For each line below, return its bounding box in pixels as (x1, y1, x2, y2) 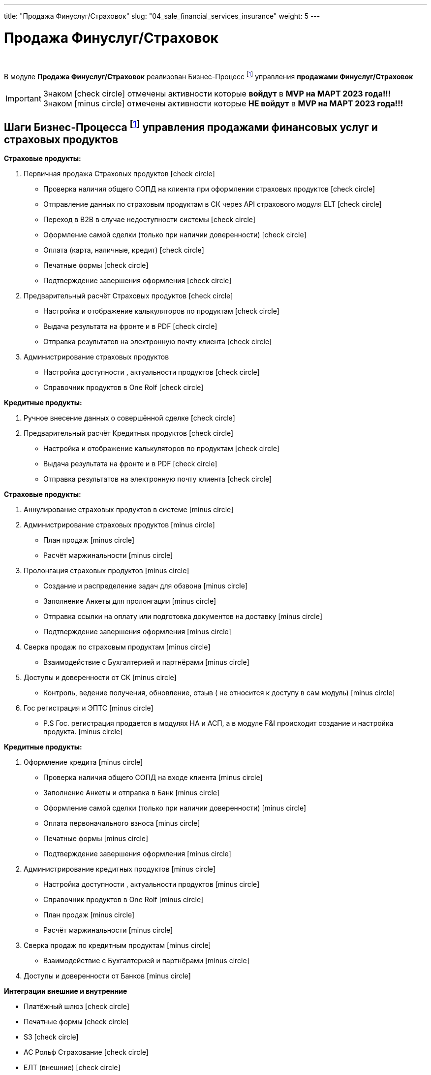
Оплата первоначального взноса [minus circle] (43, 819, 200, 827)
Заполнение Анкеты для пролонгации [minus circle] (43, 597, 216, 605)
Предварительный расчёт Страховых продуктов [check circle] (24, 292, 233, 300)
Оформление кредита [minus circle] (24, 758, 143, 766)
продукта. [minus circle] (43, 727, 123, 736)
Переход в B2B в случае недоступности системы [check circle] (43, 215, 256, 224)
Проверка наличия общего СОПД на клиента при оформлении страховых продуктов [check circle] (43, 185, 375, 193)
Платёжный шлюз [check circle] (24, 1002, 130, 1010)
